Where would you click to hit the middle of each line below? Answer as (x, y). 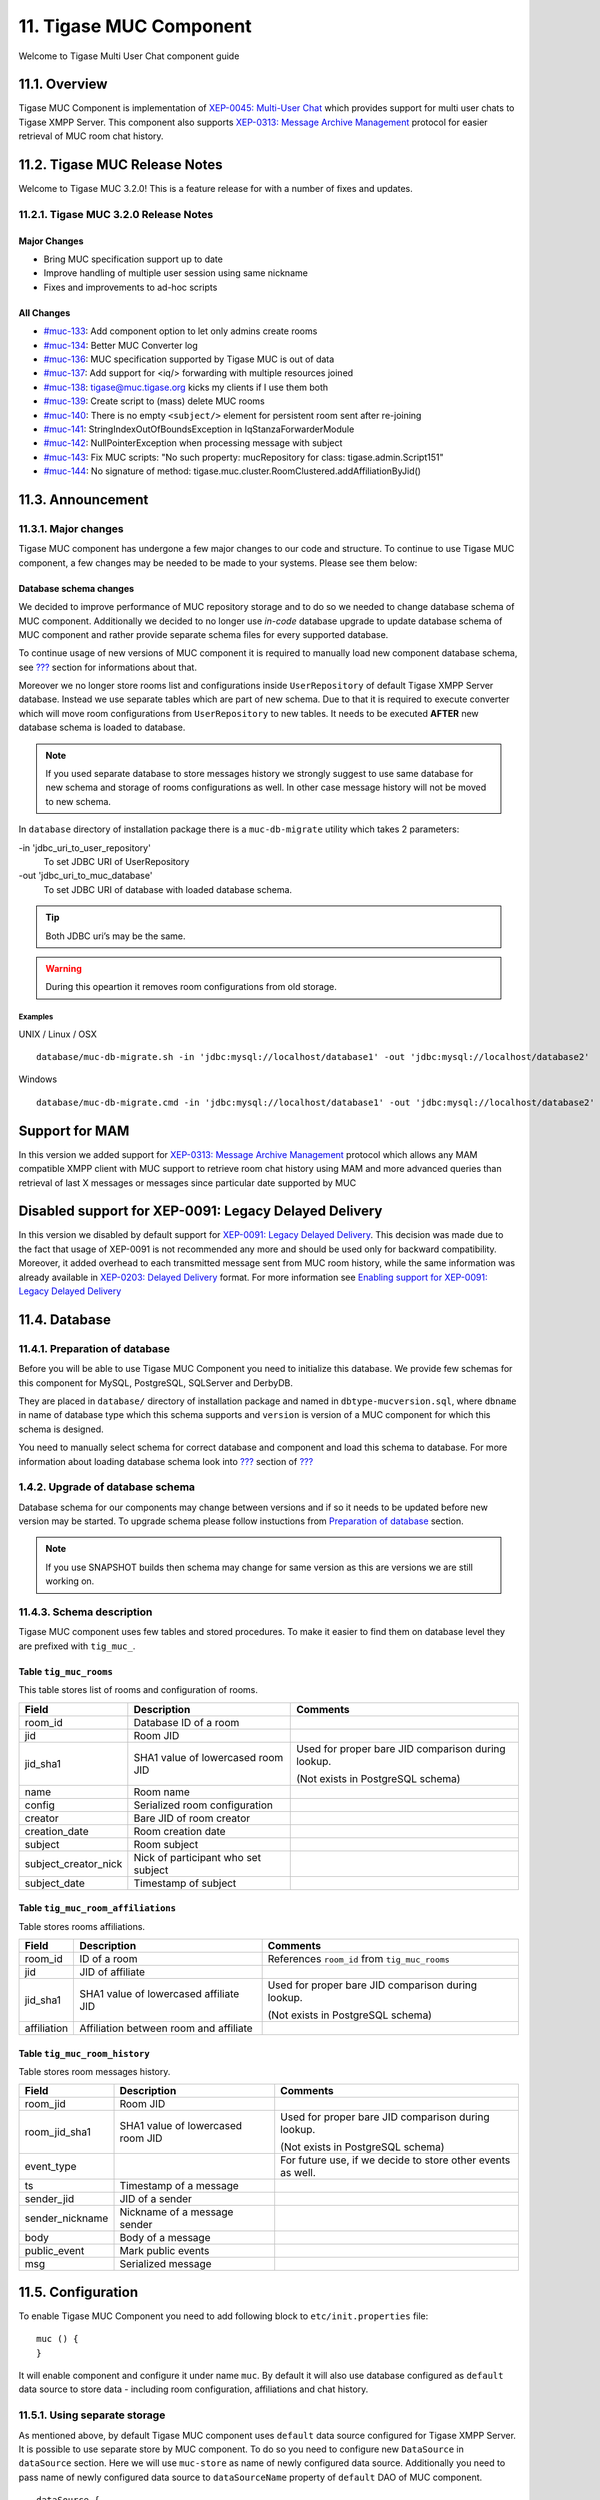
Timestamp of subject (185, 1883)
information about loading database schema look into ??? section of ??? (166, 1461)
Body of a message (165, 2238)
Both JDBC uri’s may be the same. (115, 936)
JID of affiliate (112, 1972)
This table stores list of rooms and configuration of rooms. (138, 1690)
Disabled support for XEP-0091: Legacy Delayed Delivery (200, 1211)
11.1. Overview (63, 84)
